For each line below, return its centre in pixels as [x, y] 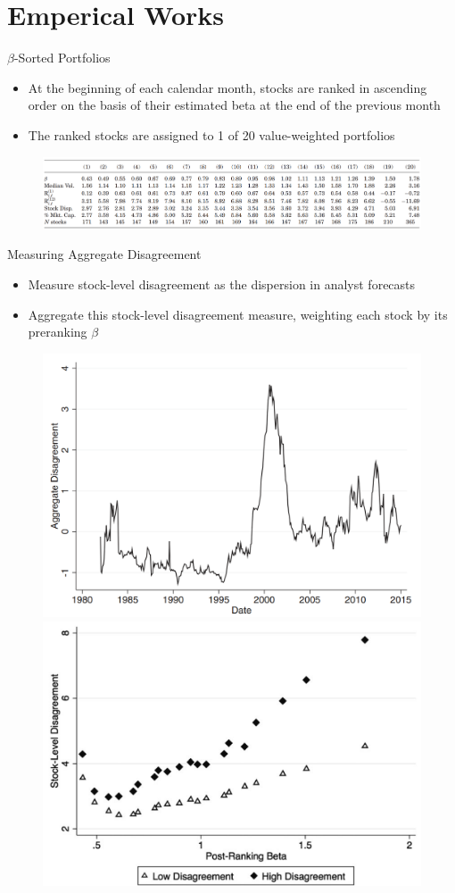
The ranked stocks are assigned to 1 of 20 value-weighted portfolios [211, 134]
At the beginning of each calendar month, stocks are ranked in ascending [227, 87]
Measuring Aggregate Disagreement [104, 254]
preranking [58, 332]
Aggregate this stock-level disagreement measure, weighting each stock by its [238, 314]
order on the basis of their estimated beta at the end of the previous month [234, 105]
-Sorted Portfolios [62, 58]
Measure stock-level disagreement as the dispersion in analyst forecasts [222, 284]
